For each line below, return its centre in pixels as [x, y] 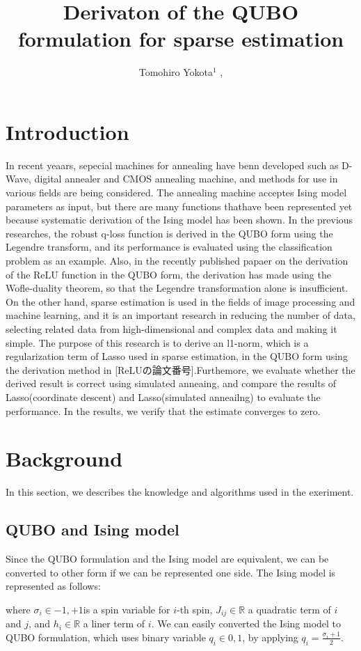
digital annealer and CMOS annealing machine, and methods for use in [186, 179]
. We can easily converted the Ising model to [246, 623]
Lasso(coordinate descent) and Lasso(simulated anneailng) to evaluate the [163, 397]
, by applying [270, 637]
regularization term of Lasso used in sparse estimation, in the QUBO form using [177, 356]
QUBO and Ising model [93, 530]
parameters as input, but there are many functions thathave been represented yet [179, 206]
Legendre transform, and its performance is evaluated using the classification [169, 247]
